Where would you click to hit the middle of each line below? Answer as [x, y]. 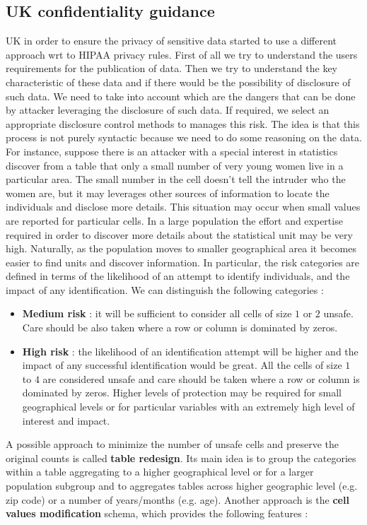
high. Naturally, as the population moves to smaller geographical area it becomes [181, 248]
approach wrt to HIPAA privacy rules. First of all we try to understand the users [182, 54]
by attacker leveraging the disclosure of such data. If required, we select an [168, 110]
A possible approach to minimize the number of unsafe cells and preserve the [173, 444]
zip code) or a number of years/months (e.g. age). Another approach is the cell [177, 499]
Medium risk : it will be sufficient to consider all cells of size [157, 313]
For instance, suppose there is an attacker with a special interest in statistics [172, 151]
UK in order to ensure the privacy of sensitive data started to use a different [171, 41]
